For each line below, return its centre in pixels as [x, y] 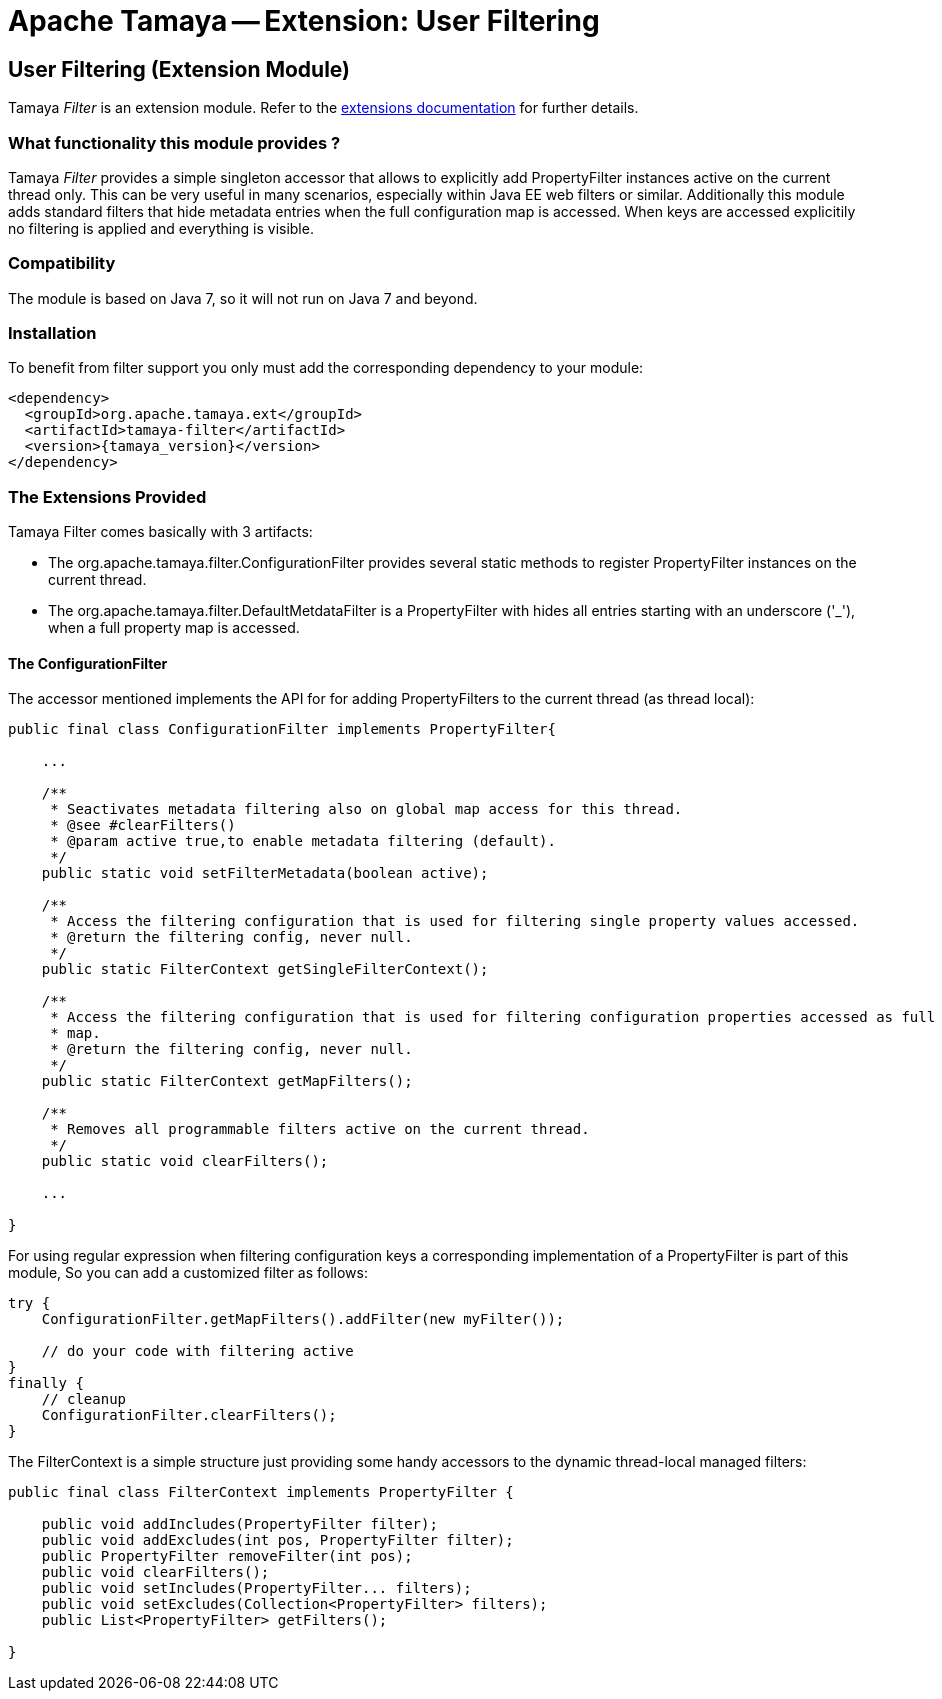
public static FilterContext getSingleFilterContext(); [265, 969]
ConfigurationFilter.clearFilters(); [189, 1415]
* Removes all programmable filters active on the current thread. [320, 1129]
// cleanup [84, 1399]
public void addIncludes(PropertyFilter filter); [239, 1524]
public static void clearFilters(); [185, 1161]
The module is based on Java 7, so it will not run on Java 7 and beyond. [243, 298]
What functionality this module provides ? [174, 142]
